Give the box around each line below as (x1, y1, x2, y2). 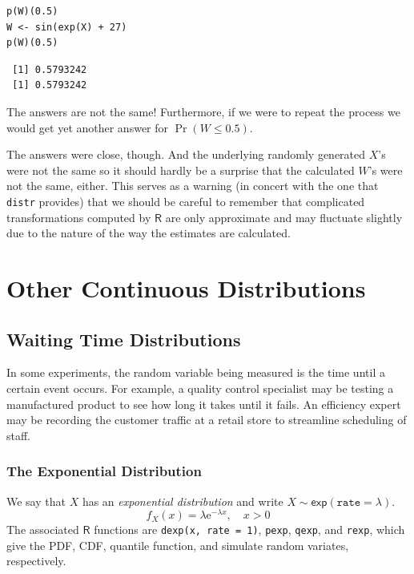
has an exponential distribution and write (82, 492, 283, 509)
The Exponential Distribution (6, 461, 202, 481)
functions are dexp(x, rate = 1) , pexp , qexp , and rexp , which (94, 521, 405, 538)
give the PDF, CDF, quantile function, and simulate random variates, (6, 536, 349, 553)
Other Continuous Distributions (6, 271, 366, 304)
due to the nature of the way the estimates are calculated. (6, 224, 291, 241)
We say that (6, 492, 66, 509)
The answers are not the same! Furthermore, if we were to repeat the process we (6, 103, 400, 119)
